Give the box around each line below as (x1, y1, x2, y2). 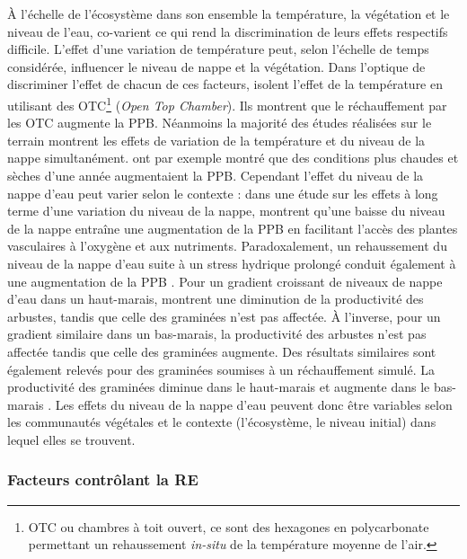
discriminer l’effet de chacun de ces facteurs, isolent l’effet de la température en (7, 75, 444, 93)
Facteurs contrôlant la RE (7, 468, 198, 491)
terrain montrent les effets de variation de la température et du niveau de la (7, 130, 426, 149)
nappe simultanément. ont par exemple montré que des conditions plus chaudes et (7, 148, 459, 167)
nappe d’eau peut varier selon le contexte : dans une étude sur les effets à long (7, 183, 438, 202)
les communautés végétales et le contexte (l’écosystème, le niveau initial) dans (7, 413, 436, 431)
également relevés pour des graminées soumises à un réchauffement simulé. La (7, 359, 436, 378)
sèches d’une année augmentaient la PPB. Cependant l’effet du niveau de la (7, 166, 424, 184)
